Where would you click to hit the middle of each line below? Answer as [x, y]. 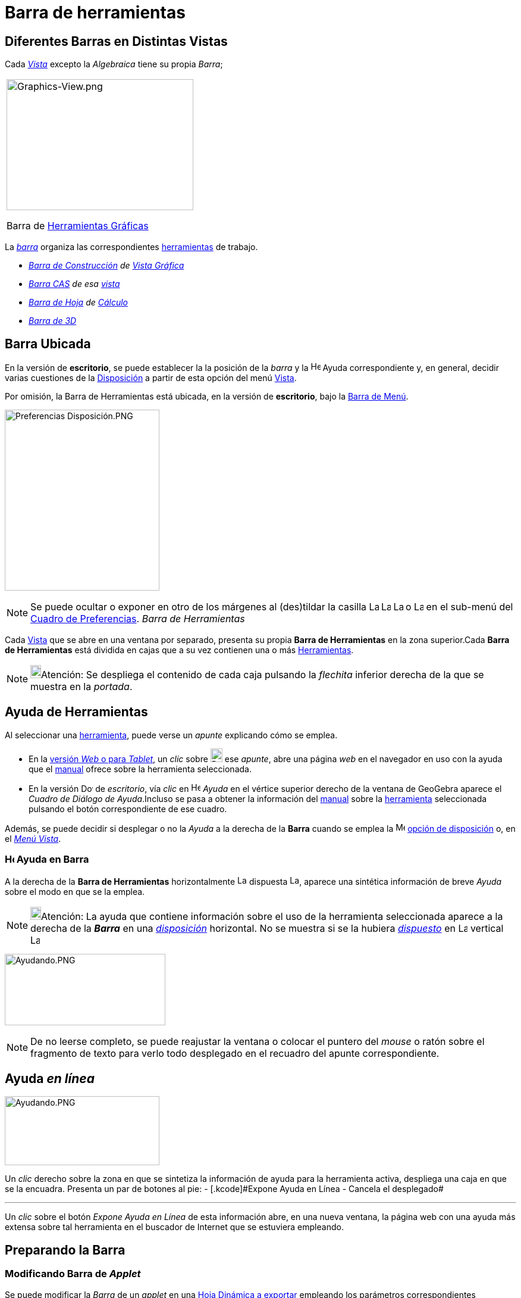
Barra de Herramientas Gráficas [78, 226]
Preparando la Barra [65, 1250]
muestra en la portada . [81, 687]
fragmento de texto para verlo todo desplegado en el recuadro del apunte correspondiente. [235, 1053]
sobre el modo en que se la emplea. [75, 891]
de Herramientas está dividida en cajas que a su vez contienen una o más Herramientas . [179, 650]
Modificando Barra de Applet [73, 1274]
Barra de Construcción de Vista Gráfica [106, 266]
